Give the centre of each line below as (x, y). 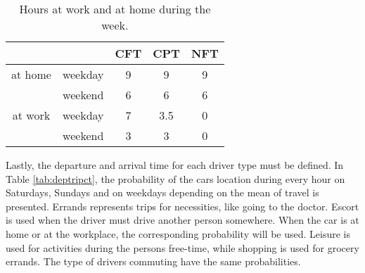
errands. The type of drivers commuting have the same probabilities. (153, 261)
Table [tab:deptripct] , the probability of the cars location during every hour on (175, 178)
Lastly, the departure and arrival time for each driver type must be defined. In (175, 165)
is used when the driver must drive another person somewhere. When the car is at (182, 220)
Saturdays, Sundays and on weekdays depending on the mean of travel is (162, 192)
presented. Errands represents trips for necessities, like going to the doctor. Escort (182, 206)
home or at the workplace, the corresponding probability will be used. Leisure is (178, 233)
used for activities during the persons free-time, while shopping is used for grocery (182, 247)
